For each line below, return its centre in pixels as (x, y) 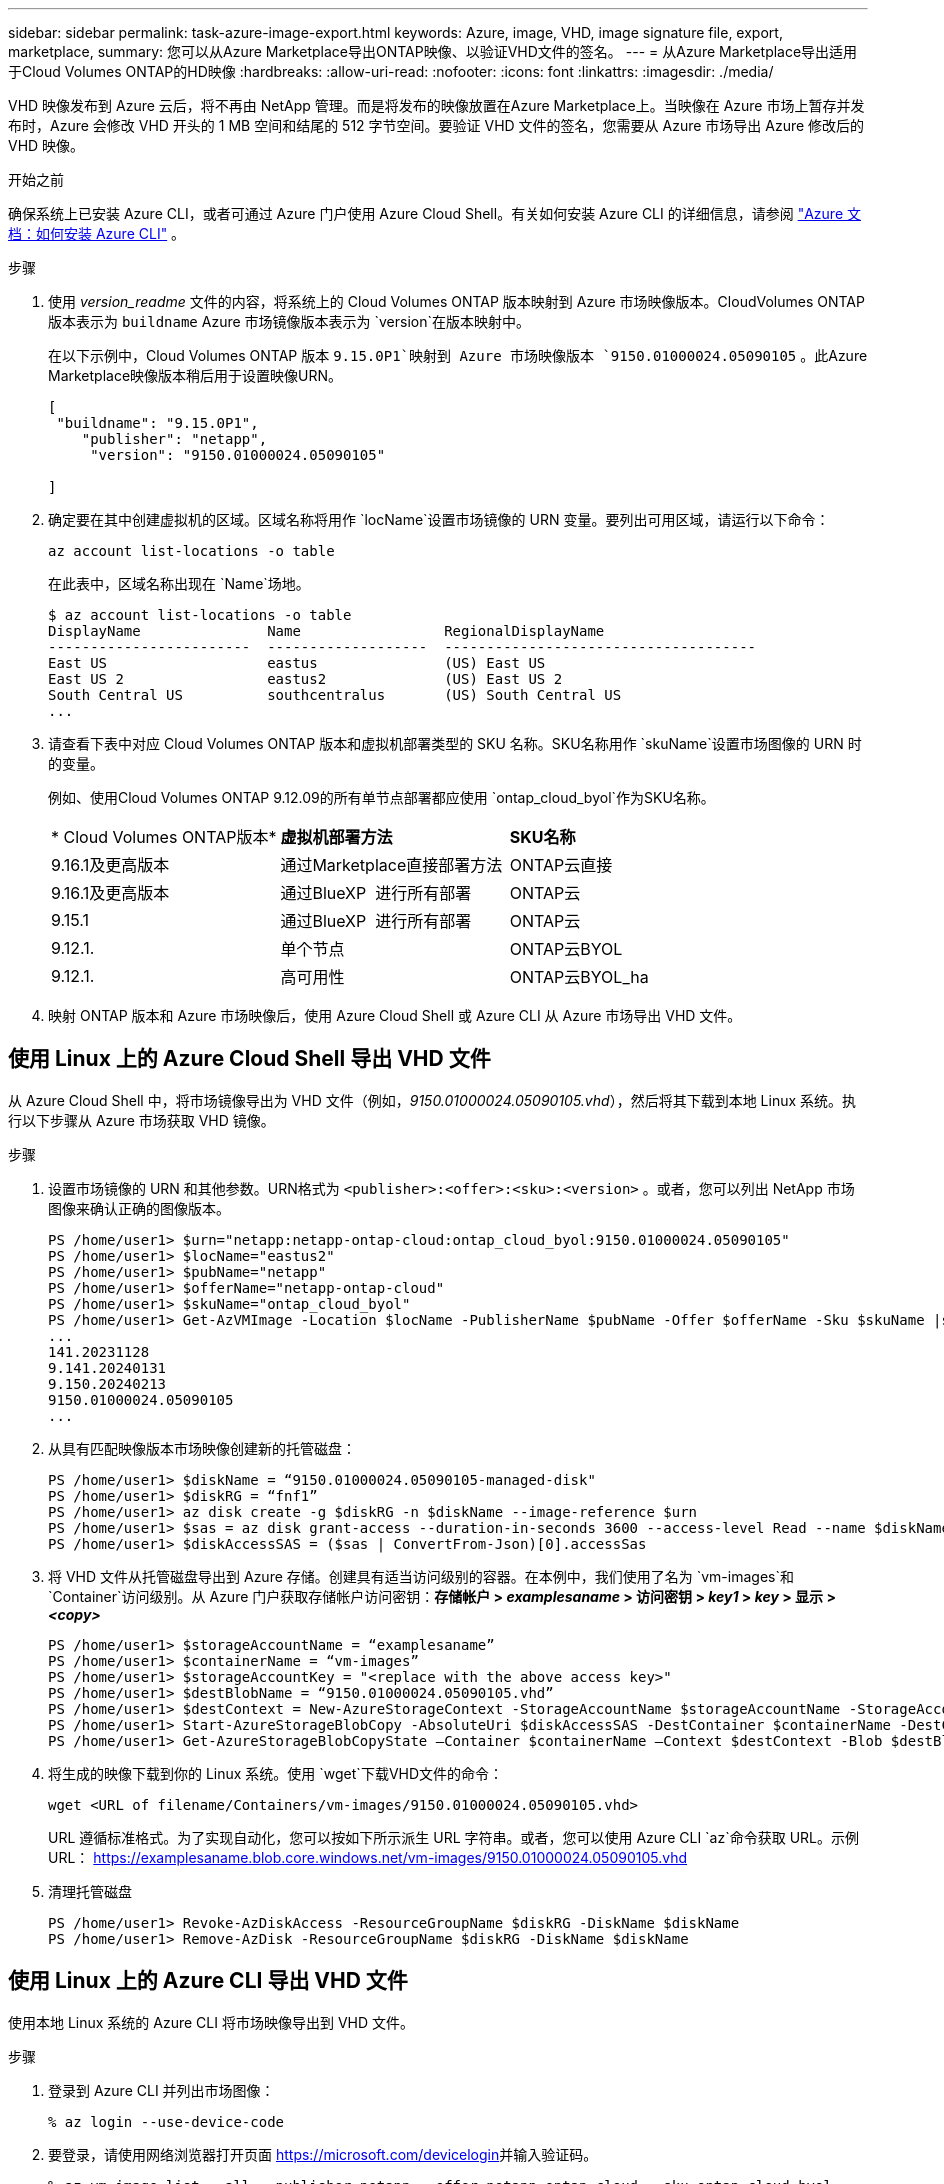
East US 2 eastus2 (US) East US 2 (305, 679)
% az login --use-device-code (166, 2121)
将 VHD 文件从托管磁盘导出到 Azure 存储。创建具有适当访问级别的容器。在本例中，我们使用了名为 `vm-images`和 (421, 1576)
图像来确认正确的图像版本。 (139, 1208)
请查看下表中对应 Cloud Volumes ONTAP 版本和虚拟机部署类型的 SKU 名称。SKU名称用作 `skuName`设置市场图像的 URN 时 (455, 743)
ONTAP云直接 (561, 865)
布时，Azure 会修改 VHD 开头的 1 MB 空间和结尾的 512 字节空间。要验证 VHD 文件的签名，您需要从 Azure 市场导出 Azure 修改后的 (436, 125)
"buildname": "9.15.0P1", (157, 423)
